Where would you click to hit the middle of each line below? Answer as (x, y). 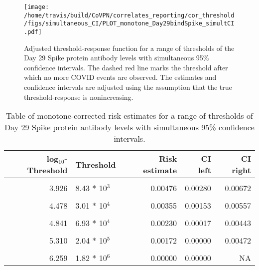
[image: (37, 7)
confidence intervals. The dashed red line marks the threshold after (126, 67)
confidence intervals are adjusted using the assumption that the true (128, 87)
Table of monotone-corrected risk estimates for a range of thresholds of (129, 116)
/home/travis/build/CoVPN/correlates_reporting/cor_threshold (129, 15)
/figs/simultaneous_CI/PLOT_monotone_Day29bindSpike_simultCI (129, 24)
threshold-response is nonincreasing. (79, 97)
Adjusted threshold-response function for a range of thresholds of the (129, 48)
